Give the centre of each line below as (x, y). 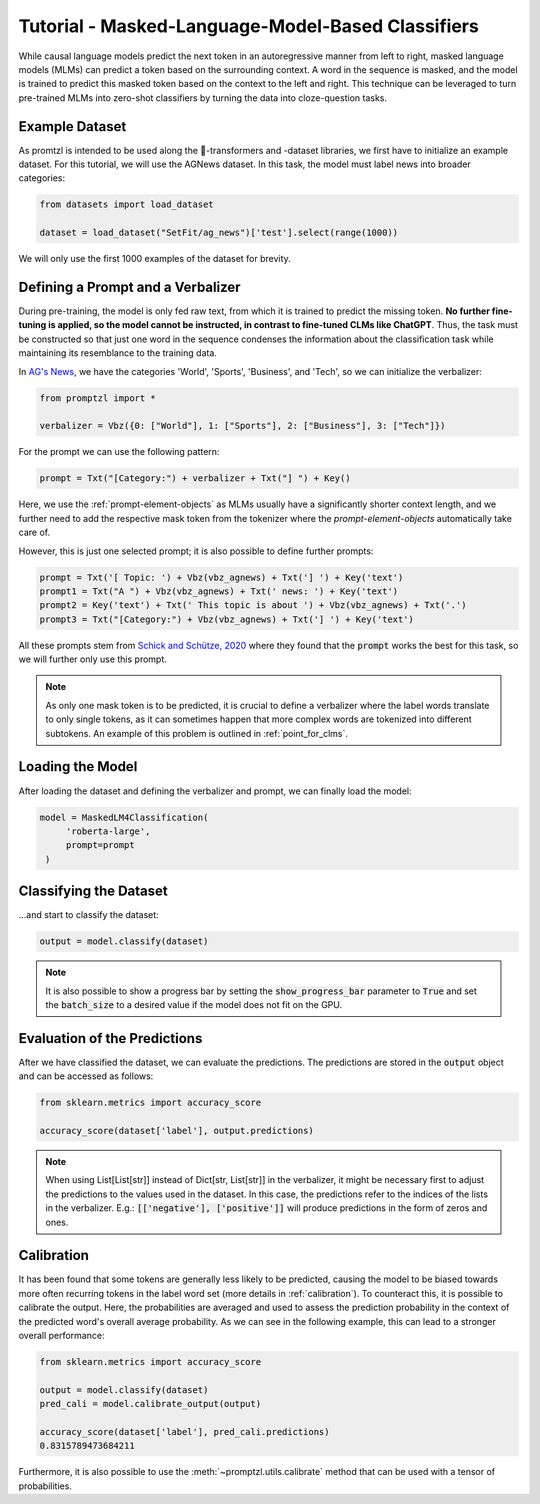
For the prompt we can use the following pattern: (119, 452)
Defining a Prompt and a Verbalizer (129, 286)
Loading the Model (78, 766)
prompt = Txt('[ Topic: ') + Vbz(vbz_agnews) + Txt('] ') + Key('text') (221, 577)
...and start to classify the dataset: (88, 915)
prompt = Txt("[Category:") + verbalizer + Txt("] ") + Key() (195, 478)
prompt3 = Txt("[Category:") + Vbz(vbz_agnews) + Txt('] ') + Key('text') (227, 619)
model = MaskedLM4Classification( (124, 817)
